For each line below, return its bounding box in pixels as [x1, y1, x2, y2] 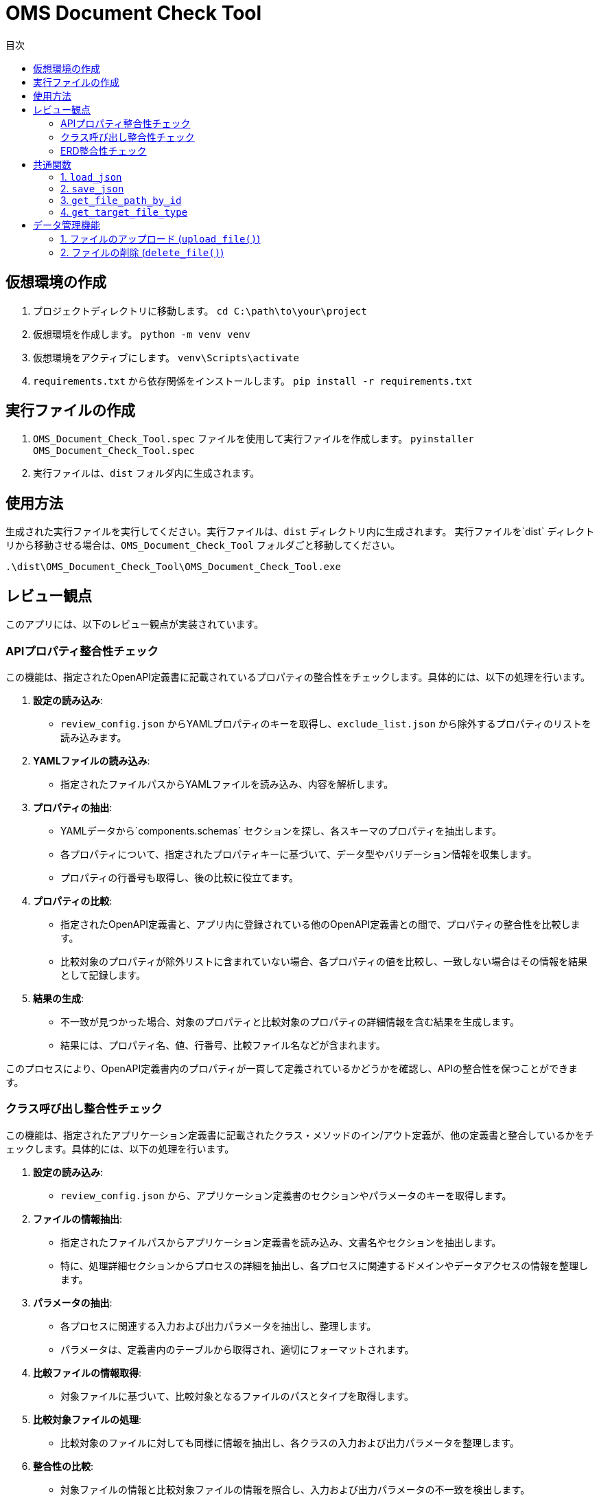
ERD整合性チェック [60, 144, 147, 157]
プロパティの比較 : [33, 894, 113, 907]
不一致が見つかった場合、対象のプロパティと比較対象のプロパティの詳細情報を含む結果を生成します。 [60, 1015, 519, 1028]
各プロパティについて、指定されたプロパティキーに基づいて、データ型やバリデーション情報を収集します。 [60, 848, 537, 860]
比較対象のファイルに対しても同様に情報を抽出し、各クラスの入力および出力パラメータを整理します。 [60, 1436, 519, 1449]
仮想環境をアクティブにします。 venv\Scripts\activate [33, 351, 300, 363]
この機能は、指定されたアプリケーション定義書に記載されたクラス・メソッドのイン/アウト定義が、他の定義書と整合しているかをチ [5, 1129, 594, 1141]
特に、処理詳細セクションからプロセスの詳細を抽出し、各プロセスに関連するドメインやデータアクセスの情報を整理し [60, 1259, 588, 1271]
